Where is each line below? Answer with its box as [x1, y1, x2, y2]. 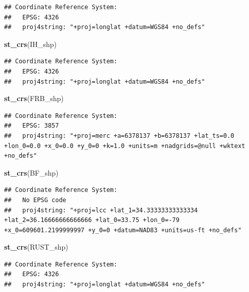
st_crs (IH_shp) [4, 38, 57, 49]
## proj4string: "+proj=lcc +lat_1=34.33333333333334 [4, 206, 198, 214]
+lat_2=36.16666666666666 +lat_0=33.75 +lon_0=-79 [4, 216, 180, 224]
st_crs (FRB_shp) [4, 93, 64, 104]
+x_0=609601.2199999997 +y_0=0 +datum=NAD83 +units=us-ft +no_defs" [4, 226, 242, 234]
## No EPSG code [4, 196, 66, 204]
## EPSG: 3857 [4, 122, 59, 130]
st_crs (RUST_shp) [4, 241, 68, 252]
